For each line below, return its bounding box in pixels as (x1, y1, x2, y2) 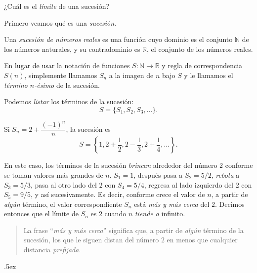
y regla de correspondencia (162, 60, 243, 71)
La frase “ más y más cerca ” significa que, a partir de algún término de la (23, 225, 244, 235)
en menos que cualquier (167, 234, 238, 245)
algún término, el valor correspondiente (4, 198, 122, 209)
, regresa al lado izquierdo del (144, 179, 234, 190)
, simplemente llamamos (24, 70, 97, 80)
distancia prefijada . (23, 244, 81, 255)
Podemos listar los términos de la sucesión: (4, 96, 134, 107)
